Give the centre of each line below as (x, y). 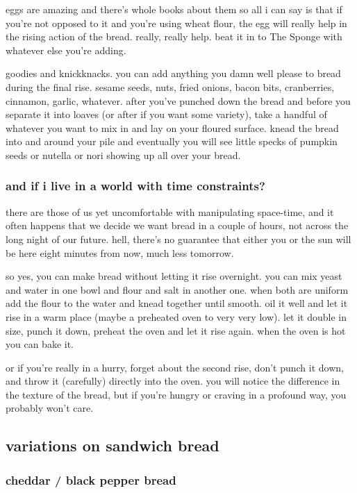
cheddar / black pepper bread (91, 479)
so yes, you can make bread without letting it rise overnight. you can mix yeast (174, 276)
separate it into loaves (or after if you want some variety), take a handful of (166, 114)
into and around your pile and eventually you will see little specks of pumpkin (172, 141)
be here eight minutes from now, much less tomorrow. (120, 252)
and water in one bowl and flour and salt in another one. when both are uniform (177, 289)
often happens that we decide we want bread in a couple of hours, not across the (177, 225)
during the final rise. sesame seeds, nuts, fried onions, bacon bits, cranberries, (170, 86)
